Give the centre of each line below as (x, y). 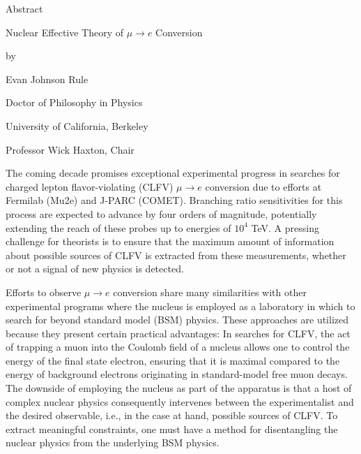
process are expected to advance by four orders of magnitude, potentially (161, 213)
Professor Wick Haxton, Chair (70, 149)
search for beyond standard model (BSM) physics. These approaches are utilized (177, 320)
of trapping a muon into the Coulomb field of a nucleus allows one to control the (178, 347)
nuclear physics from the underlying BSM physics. (113, 442)
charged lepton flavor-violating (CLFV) (90, 186)
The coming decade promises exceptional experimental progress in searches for (173, 173)
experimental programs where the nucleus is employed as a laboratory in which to (180, 306)
